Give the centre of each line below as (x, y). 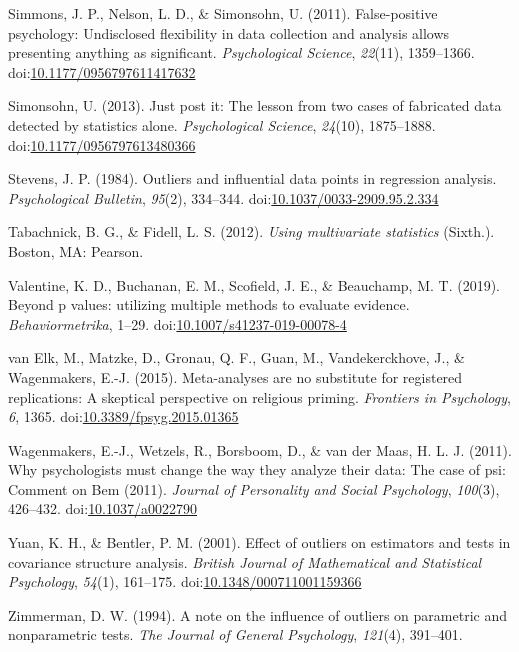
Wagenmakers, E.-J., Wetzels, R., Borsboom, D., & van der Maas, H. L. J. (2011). (260, 449)
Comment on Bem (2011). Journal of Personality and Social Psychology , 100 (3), (254, 488)
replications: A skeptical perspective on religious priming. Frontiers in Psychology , (259, 396)
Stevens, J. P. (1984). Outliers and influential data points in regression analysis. (252, 178)
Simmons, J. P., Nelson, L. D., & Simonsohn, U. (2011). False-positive (223, 13)
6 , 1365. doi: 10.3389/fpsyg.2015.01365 (123, 416)
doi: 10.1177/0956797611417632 (102, 71)
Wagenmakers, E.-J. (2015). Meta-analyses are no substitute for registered (235, 376)
